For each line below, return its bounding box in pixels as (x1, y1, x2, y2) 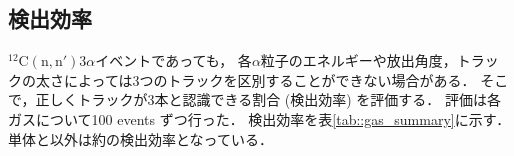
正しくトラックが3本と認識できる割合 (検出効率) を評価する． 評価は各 (35, 89, 502, 110)
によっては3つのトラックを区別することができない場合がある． (63, 69, 476, 90)
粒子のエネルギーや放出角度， (260, 50, 457, 71)
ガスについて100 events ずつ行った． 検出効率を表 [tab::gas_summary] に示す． (8, 108, 511, 129)
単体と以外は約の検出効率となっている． (8, 128, 273, 149)
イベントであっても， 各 (95, 50, 252, 71)
